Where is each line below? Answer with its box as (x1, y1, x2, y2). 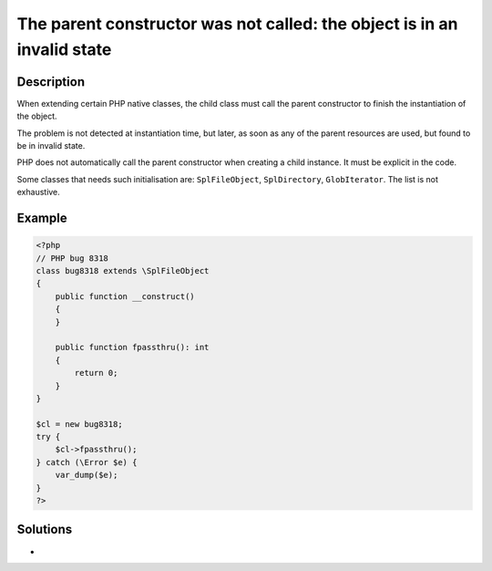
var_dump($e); (55, 470, 118, 481)
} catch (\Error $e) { (36, 457, 138, 467)
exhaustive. (16, 187, 61, 198)
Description (16, 74, 86, 89)
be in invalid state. (16, 140, 86, 151)
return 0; (74, 368, 118, 379)
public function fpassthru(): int (55, 342, 210, 353)
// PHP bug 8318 (36, 253, 109, 264)
